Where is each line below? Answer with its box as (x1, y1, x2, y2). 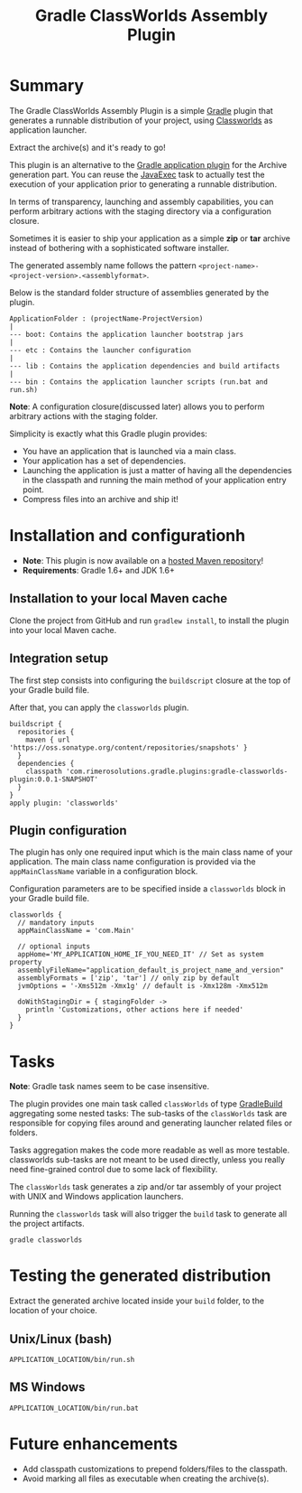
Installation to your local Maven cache (9, 591, 228, 606)
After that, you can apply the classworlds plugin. (9, 702, 189, 713)
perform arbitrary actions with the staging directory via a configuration (9, 205, 272, 217)
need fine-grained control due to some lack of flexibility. (9, 1164, 218, 1175)
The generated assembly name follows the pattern (9, 259, 197, 271)
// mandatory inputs (17, 919, 95, 928)
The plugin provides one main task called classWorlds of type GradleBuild (9, 1098, 283, 1109)
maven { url (25, 735, 70, 744)
